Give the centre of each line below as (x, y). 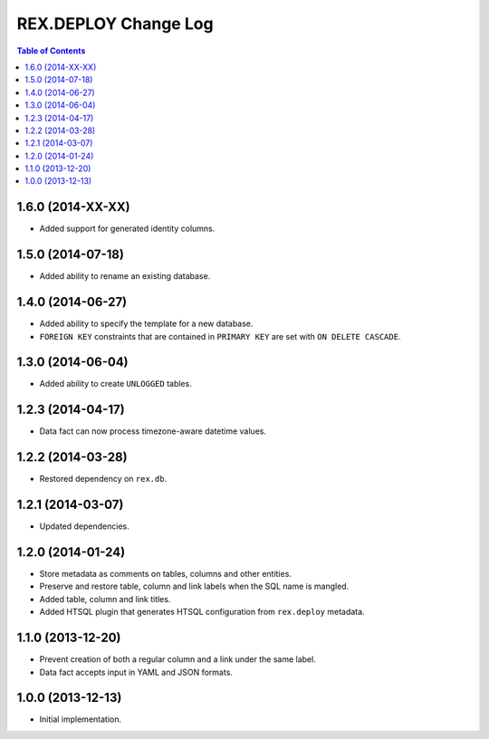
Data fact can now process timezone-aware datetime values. (153, 431)
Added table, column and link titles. (105, 599)
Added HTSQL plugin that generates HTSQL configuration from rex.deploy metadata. (202, 612)
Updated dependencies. (85, 526)
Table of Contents (51, 51)
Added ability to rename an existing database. (125, 276)
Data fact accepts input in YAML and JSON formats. (136, 672)
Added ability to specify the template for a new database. (146, 324)
